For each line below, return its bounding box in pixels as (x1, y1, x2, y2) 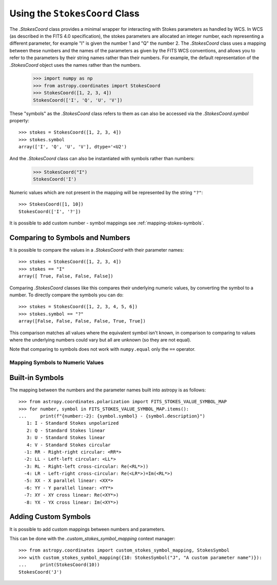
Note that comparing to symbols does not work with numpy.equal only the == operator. (9, 346, 196, 352)
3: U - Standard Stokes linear (26, 435, 105, 441)
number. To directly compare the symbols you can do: (9, 292, 124, 298)
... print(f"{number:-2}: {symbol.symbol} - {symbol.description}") (18, 413, 205, 419)
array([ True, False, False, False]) (18, 273, 114, 279)
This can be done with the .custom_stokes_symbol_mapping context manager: (9, 535, 175, 541)
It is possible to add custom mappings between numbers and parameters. (9, 526, 166, 532)
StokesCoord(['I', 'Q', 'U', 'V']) (33, 97, 123, 103)
